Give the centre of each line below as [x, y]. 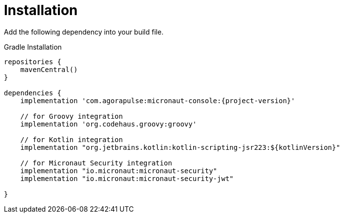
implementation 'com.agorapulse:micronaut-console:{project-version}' [158, 100]
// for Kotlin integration [72, 139]
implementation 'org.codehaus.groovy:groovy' [108, 124]
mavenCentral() [49, 69]
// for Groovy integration [72, 116]
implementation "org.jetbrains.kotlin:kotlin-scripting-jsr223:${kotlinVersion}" [180, 147]
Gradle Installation [33, 47]
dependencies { [33, 93]
